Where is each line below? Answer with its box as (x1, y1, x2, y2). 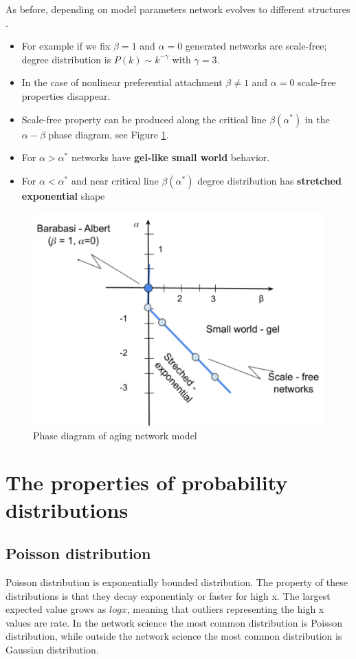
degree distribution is (21, 52, 111, 66)
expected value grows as (5, 602, 107, 616)
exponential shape (21, 188, 105, 202)
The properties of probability (5, 468, 288, 496)
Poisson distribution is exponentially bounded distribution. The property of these (5, 575, 348, 589)
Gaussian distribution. (5, 642, 99, 656)
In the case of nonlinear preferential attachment (21, 75, 223, 90)
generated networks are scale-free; (185, 39, 327, 53)
